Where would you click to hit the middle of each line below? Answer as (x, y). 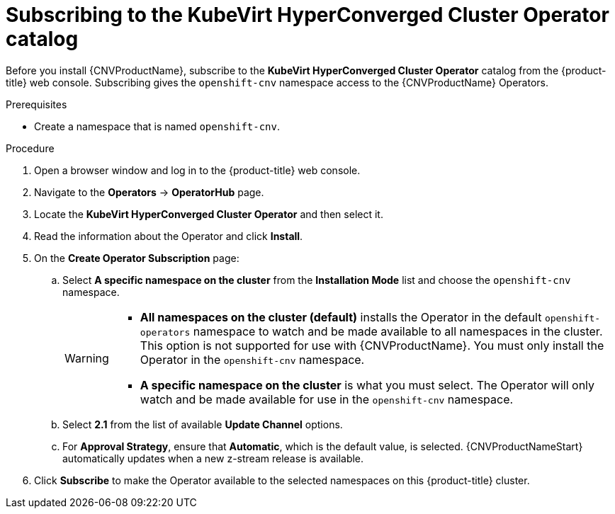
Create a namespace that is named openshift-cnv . (157, 126)
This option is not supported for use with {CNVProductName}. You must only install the (372, 345)
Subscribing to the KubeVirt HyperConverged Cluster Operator (307, 15)
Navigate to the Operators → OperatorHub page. (149, 192)
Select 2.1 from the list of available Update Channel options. (203, 424)
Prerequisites (36, 104)
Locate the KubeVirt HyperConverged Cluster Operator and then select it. (209, 214)
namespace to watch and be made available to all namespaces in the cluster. (398, 331)
